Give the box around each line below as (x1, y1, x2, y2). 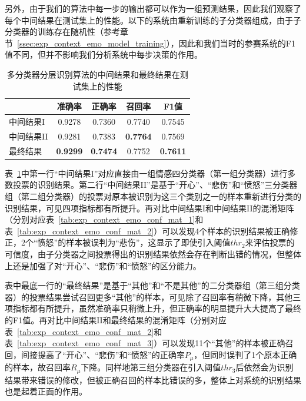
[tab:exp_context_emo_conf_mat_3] (17, 337, 154, 349)
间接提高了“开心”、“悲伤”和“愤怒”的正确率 (21, 348, 185, 360)
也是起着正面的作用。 (5, 385, 87, 397)
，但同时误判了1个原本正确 (194, 348, 297, 360)
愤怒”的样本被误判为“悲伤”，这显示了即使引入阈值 (37, 236, 231, 248)
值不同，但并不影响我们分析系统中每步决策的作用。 (5, 48, 202, 61)
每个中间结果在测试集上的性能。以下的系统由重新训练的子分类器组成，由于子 (5, 14, 301, 26)
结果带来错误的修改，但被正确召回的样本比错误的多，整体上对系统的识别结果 (5, 373, 301, 386)
